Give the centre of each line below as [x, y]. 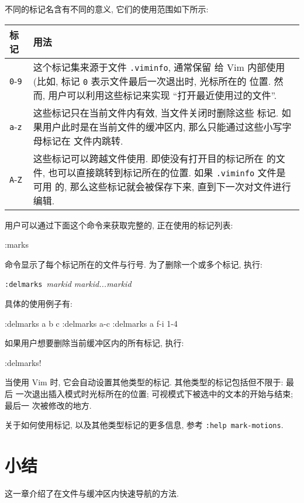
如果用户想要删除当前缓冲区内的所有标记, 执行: [94, 343]
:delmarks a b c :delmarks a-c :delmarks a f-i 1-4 [91, 323]
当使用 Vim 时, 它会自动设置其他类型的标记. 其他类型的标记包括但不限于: [144, 382]
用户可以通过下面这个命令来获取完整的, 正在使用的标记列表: [119, 225]
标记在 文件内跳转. [83, 141]
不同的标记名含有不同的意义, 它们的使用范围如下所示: [107, 9]
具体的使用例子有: [39, 304]
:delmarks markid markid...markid [68, 284]
